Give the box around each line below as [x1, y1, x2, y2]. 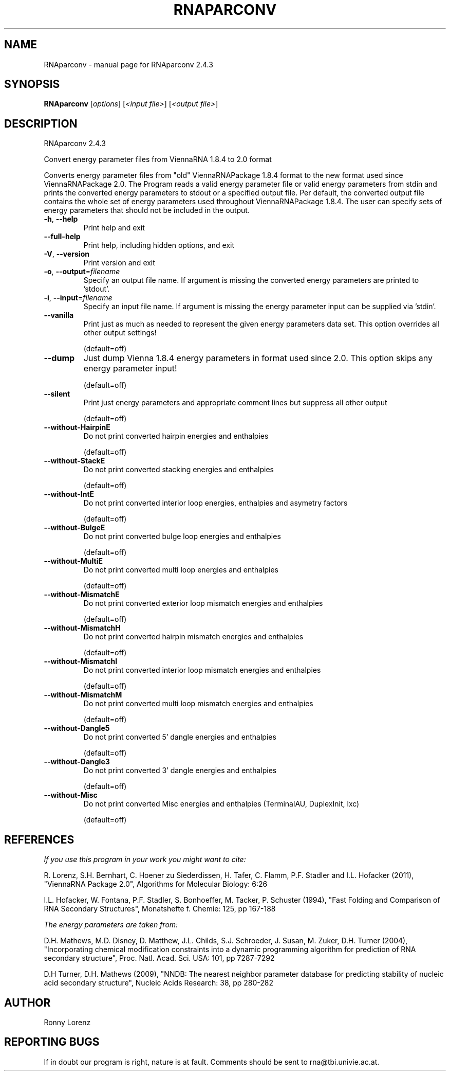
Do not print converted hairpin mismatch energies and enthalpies [83, 632, 304, 641]
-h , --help [44, 214, 78, 224]
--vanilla [44, 311, 74, 320]
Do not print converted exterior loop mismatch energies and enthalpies [83, 599, 323, 608]
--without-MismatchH [44, 623, 121, 633]
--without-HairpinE [44, 423, 110, 432]
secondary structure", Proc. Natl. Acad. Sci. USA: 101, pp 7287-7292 [44, 954, 275, 963]
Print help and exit [83, 223, 145, 232]
